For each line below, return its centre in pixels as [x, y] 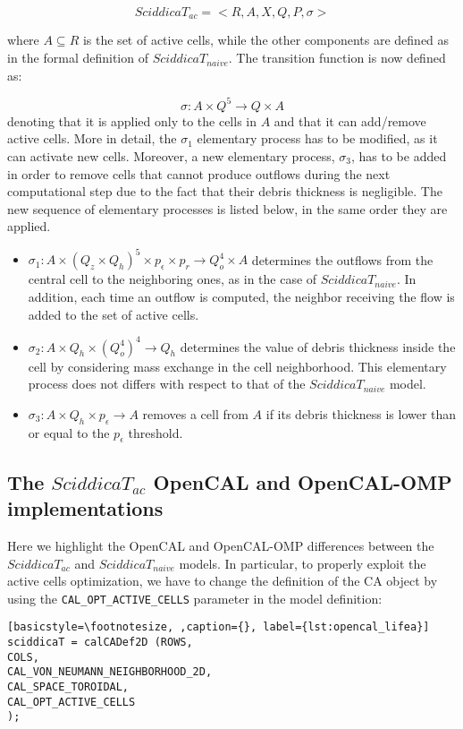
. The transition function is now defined [337, 58]
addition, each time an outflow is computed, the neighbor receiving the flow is [241, 296]
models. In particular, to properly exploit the [303, 563]
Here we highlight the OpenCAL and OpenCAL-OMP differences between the [221, 546]
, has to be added [399, 155]
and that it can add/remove [350, 120]
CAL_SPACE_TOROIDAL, [68, 687]
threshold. [156, 432]
